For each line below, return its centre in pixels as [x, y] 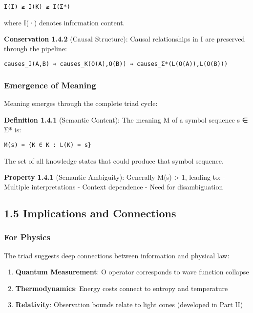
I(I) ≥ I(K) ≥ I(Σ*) [37, 7]
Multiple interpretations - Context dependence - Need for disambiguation [114, 186]
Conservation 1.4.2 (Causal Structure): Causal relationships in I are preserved [125, 39]
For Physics [27, 237]
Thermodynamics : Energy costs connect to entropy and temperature [122, 288]
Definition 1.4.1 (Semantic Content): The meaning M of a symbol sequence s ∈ [126, 119]
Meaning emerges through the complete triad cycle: [81, 103]
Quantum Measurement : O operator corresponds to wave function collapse [132, 272]
